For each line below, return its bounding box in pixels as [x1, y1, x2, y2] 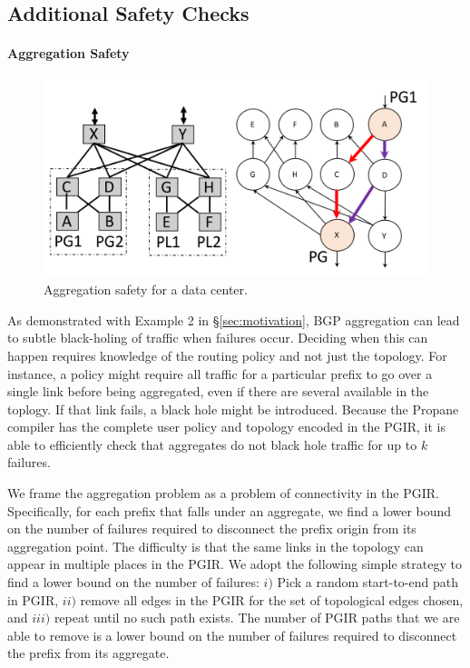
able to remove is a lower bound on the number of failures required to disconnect [7, 625, 457, 644]
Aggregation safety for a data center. [44, 280, 248, 299]
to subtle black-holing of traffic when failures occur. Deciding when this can [7, 328, 428, 347]
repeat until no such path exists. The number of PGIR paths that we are [54, 608, 460, 627]
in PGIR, [7, 590, 59, 609]
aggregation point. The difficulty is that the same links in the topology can [7, 536, 424, 555]
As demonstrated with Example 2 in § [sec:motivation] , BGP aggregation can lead [7, 310, 460, 329]
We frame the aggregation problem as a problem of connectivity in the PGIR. [7, 484, 439, 503]
